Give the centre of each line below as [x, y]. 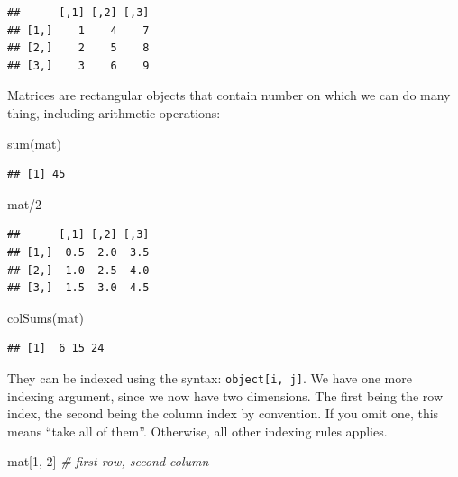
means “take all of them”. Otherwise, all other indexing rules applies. [197, 431]
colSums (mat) [46, 317]
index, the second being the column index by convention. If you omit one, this [223, 413]
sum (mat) [34, 143]
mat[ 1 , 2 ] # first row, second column [108, 461]
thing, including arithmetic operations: [114, 112]
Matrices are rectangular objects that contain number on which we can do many [229, 95]
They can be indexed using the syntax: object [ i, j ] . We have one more [210, 377]
